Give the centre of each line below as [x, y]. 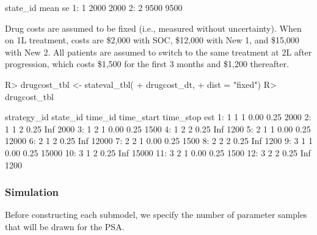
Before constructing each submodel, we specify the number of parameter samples [156, 215]
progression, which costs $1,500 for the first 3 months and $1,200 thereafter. [147, 64]
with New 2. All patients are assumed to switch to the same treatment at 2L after [158, 52]
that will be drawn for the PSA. [65, 226]
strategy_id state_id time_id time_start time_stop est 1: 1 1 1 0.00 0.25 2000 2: [158, 117]
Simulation [32, 192]
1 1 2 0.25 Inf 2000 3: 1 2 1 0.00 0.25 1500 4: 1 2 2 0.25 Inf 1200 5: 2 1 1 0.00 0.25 [158, 128]
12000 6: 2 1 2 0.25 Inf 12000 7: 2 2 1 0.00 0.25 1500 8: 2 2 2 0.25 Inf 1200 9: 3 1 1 [159, 141]
